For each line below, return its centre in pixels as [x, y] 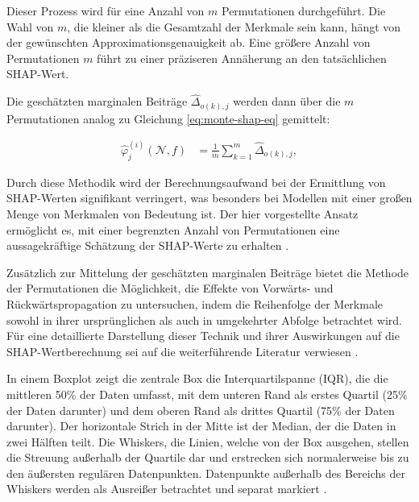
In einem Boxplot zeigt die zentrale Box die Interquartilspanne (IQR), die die [197, 378]
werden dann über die [287, 101]
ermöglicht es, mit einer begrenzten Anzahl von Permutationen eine [173, 229]
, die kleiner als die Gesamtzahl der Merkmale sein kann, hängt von [234, 26]
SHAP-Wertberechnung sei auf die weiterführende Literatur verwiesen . [183, 351]
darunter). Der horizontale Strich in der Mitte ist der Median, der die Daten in [201, 426]
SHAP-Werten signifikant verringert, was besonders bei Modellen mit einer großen [209, 198]
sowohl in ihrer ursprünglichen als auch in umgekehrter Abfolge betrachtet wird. [204, 319]
